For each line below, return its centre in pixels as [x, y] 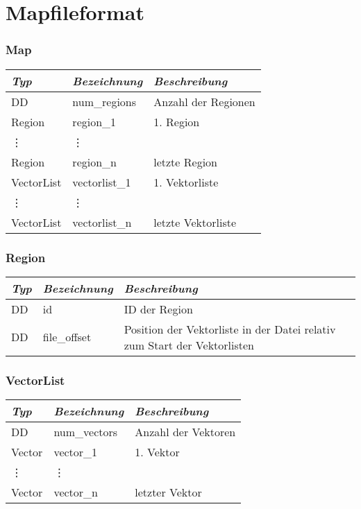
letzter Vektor [168, 492]
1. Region [177, 121]
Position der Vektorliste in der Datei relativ [230, 329]
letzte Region [185, 162]
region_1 [94, 121]
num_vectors [86, 432]
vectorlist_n [102, 222]
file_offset [67, 337]
